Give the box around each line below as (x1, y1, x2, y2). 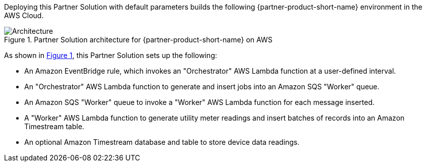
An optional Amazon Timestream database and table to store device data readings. (24, 138, 300, 146)
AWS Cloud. (4, 11, 44, 20)
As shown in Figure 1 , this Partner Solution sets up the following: (4, 51, 217, 60)
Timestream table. (24, 122, 84, 131)
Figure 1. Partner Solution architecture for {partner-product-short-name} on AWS (4, 35, 273, 44)
